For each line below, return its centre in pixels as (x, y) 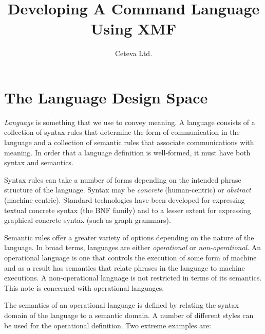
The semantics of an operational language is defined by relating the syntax (121, 305)
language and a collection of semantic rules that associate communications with (129, 142)
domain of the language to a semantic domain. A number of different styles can (129, 315)
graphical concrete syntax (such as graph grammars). (88, 220)
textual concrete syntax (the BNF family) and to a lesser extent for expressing (128, 210)
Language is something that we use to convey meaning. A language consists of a (130, 122)
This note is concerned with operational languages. (84, 287)
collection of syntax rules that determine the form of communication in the (122, 132)
